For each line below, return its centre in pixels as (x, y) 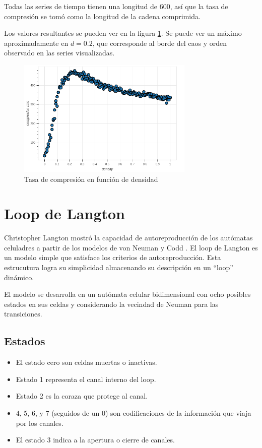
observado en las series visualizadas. (59, 53)
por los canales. (40, 423)
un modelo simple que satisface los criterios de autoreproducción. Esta (113, 257)
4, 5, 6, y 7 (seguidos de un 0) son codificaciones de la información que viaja (134, 413)
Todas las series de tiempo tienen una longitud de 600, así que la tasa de (116, 6)
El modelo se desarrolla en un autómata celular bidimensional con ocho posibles (127, 294)
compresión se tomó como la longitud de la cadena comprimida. (102, 16)
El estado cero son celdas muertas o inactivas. (86, 362)
